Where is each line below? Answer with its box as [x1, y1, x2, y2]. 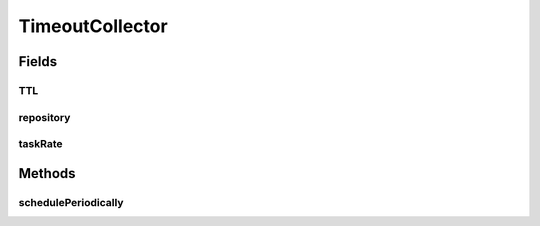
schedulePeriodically [18, 195, 124, 209]
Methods [18, 165, 76, 182]
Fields [18, 53, 58, 70]
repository [18, 110, 71, 124]
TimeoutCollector [18, 15, 169, 37]
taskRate [18, 137, 63, 151]
